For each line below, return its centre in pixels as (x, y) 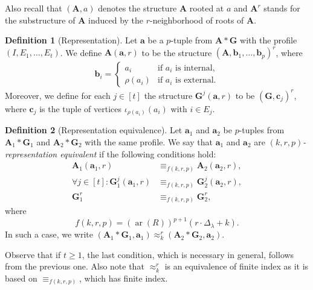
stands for (282, 8)
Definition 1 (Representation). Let (71, 40)
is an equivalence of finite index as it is (237, 266)
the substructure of (40, 20)
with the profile (269, 40)
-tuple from (192, 40)
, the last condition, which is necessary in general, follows (188, 254)
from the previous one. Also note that (75, 266)
